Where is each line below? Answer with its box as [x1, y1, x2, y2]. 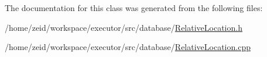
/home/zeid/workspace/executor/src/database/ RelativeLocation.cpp [5, 41, 251, 53]
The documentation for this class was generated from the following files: [5, 2, 263, 13]
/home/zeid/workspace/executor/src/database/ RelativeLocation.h [5, 21, 242, 33]
